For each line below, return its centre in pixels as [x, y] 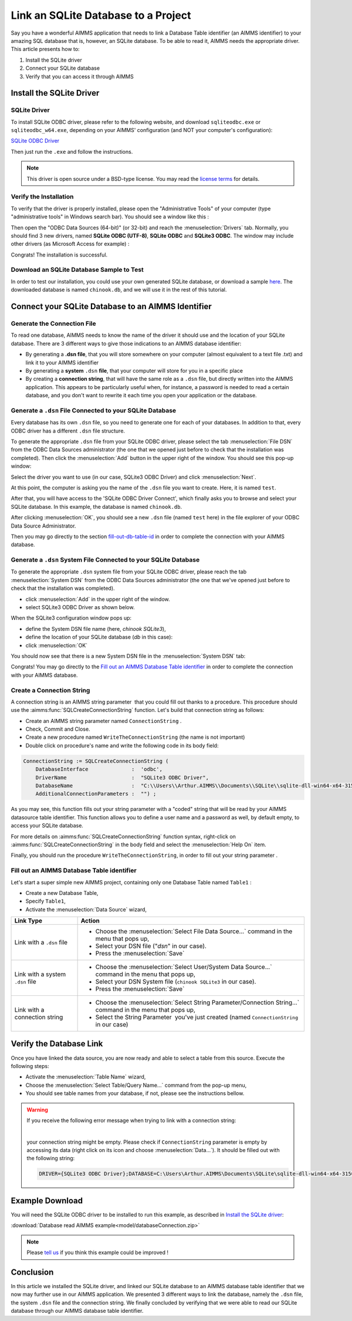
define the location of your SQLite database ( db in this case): [99, 637]
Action [90, 921]
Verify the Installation [42, 197]
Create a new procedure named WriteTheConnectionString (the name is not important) [135, 737]
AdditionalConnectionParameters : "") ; [96, 794]
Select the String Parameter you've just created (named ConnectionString [197, 1017]
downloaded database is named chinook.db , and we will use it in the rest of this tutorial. [119, 290]
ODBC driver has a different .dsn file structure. [68, 431]
